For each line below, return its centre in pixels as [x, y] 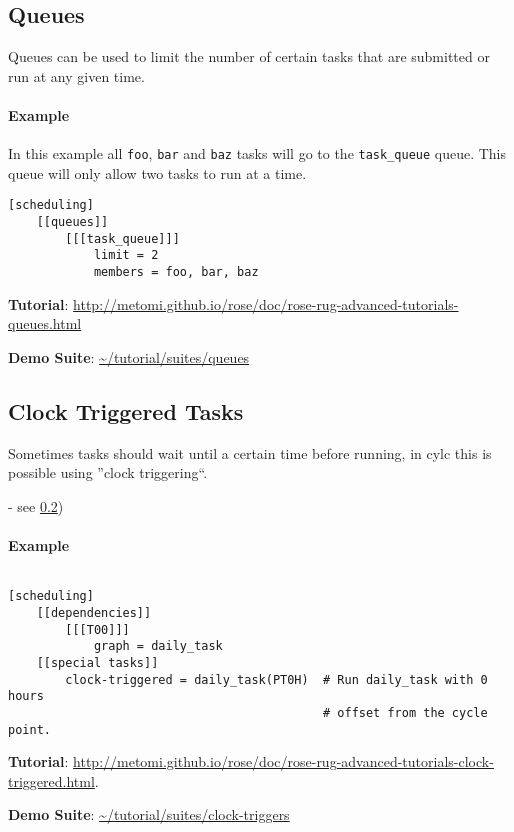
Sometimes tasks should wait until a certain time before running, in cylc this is [250, 452]
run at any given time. [76, 75]
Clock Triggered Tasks [126, 410]
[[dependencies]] [94, 612]
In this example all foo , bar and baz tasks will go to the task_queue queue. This [257, 153]
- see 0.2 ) [36, 505]
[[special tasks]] [97, 662]
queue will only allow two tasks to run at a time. [157, 172]
